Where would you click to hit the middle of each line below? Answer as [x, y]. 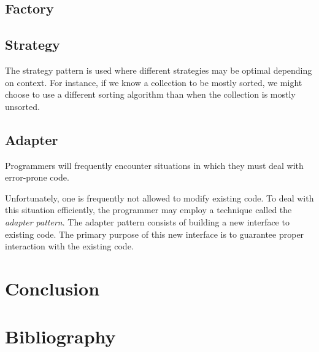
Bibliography [60, 336]
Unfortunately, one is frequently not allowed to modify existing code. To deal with [159, 198]
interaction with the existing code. [69, 246]
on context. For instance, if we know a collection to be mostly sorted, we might [154, 82]
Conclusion [52, 288]
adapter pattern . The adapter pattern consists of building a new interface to [147, 221]
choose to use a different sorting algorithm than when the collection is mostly [150, 94]
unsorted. [22, 106]
